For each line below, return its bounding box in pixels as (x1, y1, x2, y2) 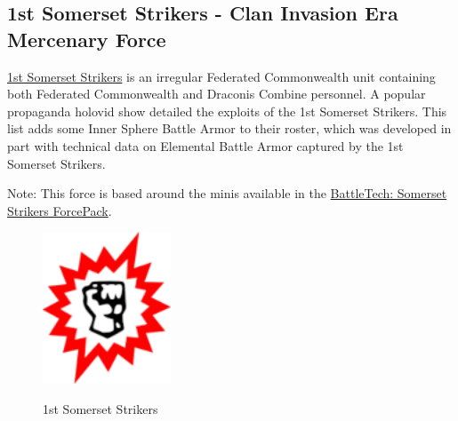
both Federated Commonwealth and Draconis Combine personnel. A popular (7, 84, 426, 103)
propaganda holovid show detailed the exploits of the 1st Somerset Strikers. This (7, 101, 447, 120)
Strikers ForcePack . (7, 201, 112, 219)
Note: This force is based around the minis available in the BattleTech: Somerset (7, 184, 447, 203)
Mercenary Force (7, 25, 166, 52)
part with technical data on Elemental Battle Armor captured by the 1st (7, 136, 404, 155)
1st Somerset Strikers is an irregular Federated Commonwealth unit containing (7, 67, 436, 85)
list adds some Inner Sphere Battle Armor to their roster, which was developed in (7, 119, 452, 138)
